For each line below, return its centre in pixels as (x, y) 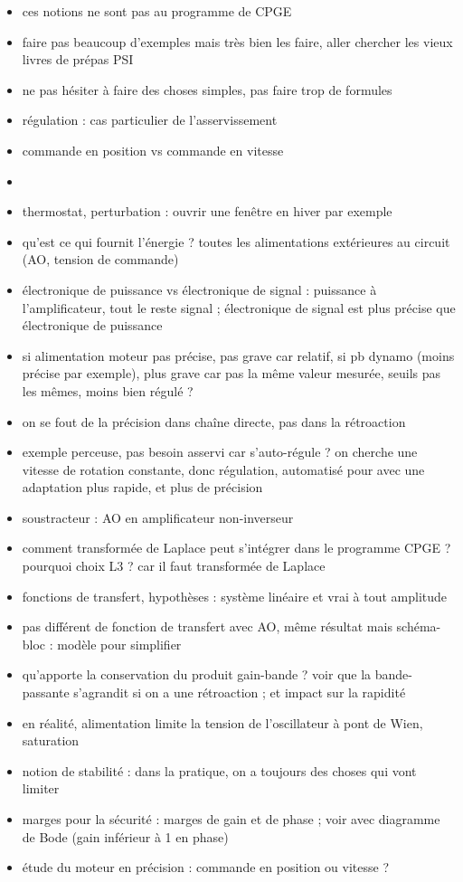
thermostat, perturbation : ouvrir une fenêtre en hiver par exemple (207, 211)
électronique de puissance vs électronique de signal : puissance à (199, 289)
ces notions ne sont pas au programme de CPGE (157, 11)
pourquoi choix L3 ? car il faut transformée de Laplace (174, 566)
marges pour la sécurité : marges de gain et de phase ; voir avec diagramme (231, 819)
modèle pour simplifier (119, 644)
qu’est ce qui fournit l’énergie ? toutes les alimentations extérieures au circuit (236, 241)
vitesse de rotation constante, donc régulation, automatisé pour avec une (223, 469)
